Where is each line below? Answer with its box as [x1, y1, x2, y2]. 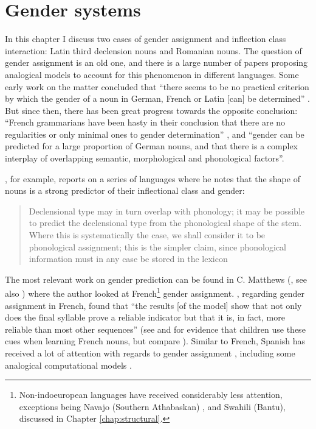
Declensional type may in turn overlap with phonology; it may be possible [29, 204, 304, 217]
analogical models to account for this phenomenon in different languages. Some [5, 68, 299, 80]
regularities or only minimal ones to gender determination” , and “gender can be [5, 127, 304, 140]
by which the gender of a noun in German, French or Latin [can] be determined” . [5, 92, 310, 105]
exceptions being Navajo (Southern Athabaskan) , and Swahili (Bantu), [19, 400, 286, 413]
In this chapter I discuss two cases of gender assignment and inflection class [5, 32, 286, 45]
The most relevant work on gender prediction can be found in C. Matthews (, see [5, 272, 307, 285]
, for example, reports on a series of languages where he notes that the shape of [5, 172, 300, 185]
